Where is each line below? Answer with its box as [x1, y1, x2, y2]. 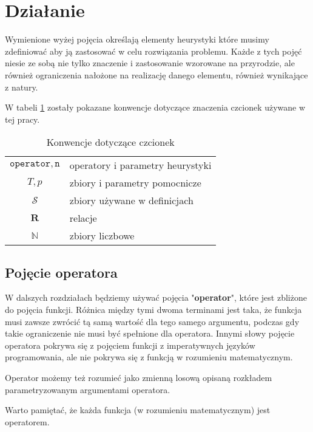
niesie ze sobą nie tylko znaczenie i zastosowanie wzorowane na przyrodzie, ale [5, 57, 295, 69]
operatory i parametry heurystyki [69, 158, 212, 173]
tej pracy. [5, 112, 40, 125]
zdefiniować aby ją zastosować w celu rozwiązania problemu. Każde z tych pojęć [5, 44, 302, 57]
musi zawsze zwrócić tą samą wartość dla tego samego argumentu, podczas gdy [5, 315, 300, 327]
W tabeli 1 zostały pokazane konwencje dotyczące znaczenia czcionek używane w [5, 101, 306, 114]
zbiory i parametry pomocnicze [69, 176, 201, 190]
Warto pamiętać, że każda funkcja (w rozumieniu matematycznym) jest [5, 403, 271, 416]
